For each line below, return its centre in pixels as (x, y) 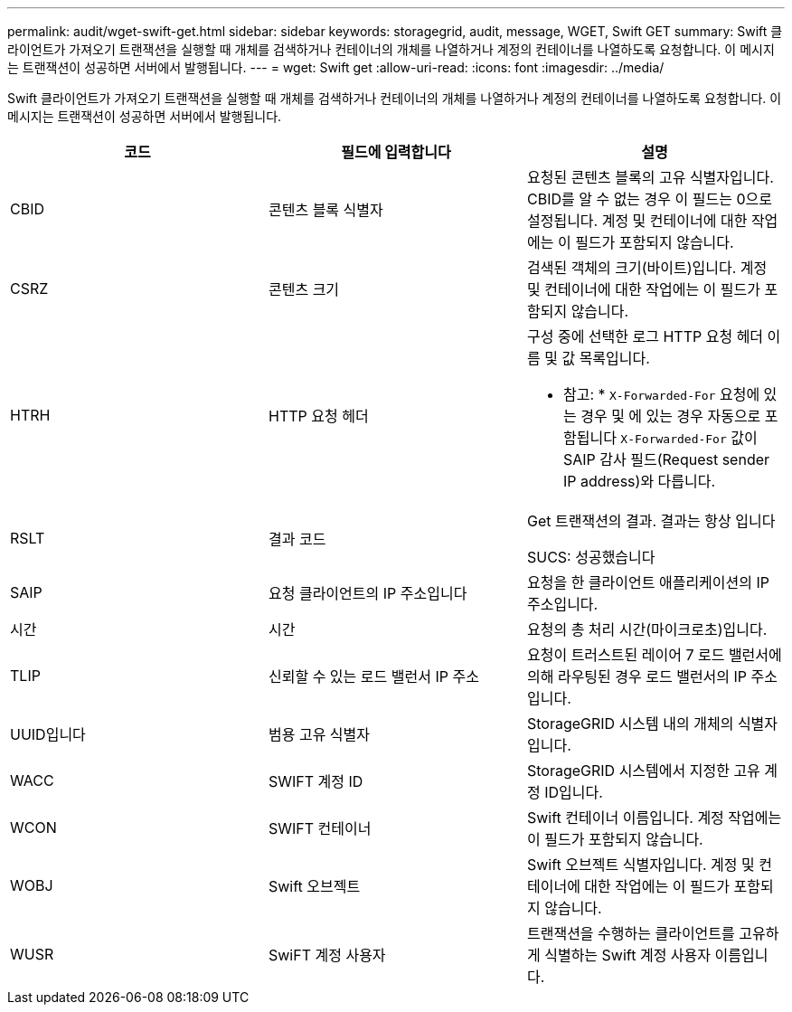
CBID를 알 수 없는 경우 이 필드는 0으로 (649, 199)
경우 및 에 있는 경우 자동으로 (671, 416)
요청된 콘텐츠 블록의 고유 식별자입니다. (650, 177)
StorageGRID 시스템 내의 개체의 (630, 724)
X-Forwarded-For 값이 (689, 438)
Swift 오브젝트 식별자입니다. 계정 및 (641, 865)
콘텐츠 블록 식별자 (325, 210)
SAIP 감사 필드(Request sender (666, 459)
